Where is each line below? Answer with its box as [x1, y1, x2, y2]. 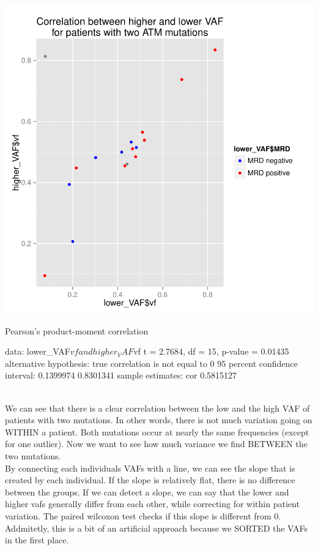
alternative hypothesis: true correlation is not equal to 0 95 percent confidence [5, 356, 298, 369]
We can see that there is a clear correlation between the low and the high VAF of [5, 401, 310, 414]
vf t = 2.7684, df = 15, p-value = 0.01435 [133, 345, 289, 358]
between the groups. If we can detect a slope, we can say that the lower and [5, 485, 289, 498]
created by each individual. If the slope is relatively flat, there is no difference [5, 473, 295, 486]
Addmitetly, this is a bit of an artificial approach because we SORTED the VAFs [5, 521, 308, 534]
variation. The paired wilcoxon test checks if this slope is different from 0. [5, 509, 281, 522]
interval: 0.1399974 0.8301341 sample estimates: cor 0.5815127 [5, 369, 237, 382]
